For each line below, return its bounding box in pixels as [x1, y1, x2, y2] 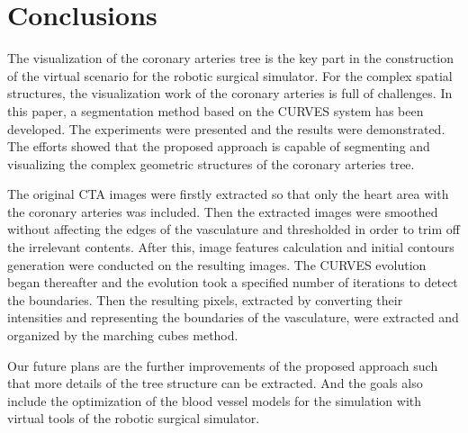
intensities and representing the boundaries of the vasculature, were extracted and [7, 308, 459, 327]
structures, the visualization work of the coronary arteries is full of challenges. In [7, 84, 453, 103]
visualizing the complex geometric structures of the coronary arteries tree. [7, 154, 415, 173]
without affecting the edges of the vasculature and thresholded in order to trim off [7, 220, 460, 239]
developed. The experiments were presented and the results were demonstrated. [7, 119, 445, 138]
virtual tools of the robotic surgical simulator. [7, 409, 260, 428]
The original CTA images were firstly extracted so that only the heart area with [7, 185, 449, 203]
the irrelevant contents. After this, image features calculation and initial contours [7, 238, 454, 257]
